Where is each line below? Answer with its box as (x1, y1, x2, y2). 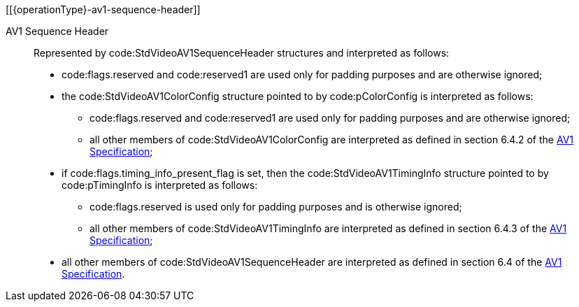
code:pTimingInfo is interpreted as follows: (62, 179, 258, 191)
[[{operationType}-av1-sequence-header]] (6, 3, 201, 15)
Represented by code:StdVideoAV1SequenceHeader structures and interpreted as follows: (34, 47, 450, 59)
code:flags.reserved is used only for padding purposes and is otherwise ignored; (90, 201, 462, 213)
